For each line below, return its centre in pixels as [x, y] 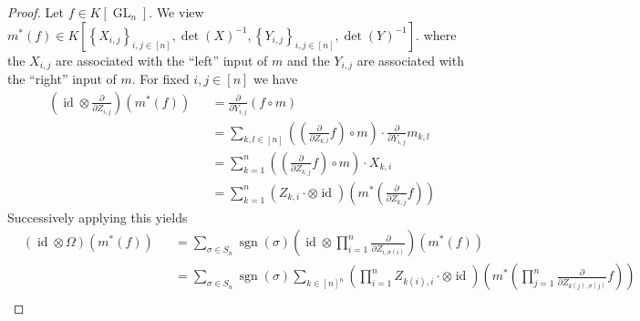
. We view [176, 12]
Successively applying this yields [98, 217]
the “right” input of [62, 79]
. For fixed [160, 79]
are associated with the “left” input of [161, 60]
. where [436, 34]
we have [276, 79]
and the [308, 60]
